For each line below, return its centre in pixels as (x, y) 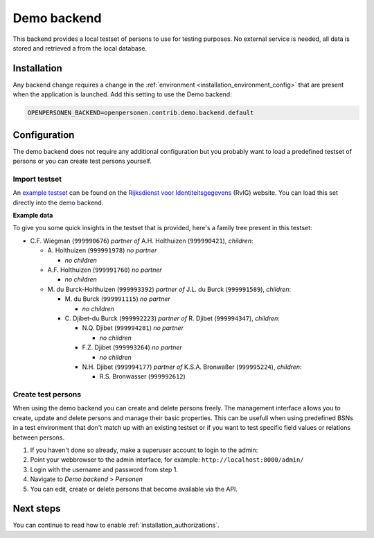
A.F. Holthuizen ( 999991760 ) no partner (105, 270)
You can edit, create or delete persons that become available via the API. (134, 489)
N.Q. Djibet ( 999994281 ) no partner (133, 328)
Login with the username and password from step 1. (104, 469)
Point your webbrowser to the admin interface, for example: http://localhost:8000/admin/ (167, 460)
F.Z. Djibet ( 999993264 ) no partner (132, 347)
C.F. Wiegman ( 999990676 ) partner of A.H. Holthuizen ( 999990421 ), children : (142, 241)
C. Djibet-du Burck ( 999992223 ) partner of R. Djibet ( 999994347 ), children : (172, 318)
